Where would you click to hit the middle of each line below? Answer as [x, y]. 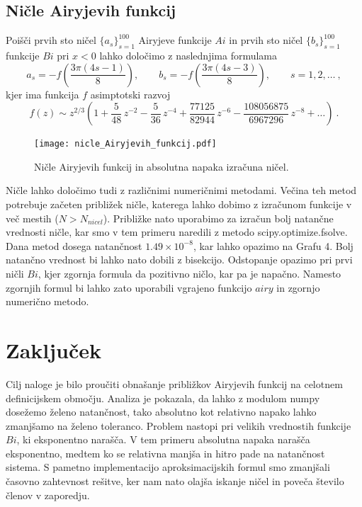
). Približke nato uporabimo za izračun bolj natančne [218, 218]
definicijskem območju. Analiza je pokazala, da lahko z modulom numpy [163, 398]
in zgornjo [298, 287]
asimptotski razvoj [130, 94]
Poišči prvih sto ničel [51, 40]
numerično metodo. [47, 301]
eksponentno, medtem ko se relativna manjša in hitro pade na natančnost [165, 453]
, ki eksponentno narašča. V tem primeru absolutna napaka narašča [163, 439]
